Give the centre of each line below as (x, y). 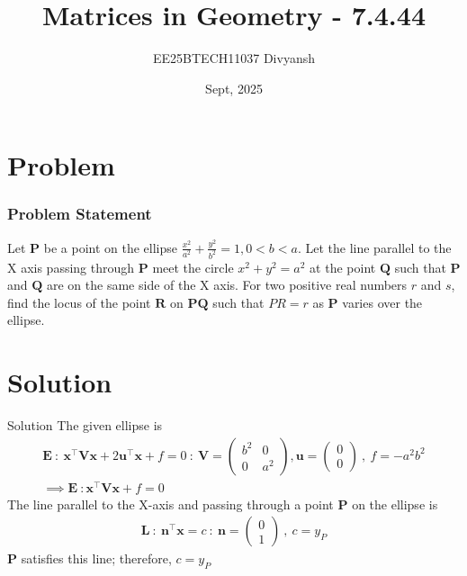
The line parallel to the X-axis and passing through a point (171, 504)
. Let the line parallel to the (374, 247)
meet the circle (193, 267)
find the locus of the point (79, 302)
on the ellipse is (395, 504)
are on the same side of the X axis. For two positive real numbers (227, 285)
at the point (343, 267)
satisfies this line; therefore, (96, 558)
